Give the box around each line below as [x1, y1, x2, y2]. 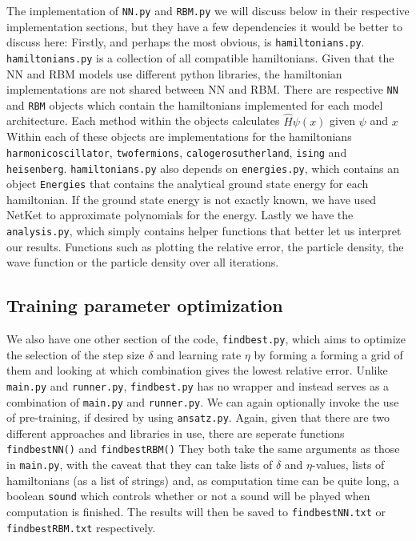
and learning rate [157, 346, 242, 363]
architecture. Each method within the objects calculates [6, 112, 280, 129]
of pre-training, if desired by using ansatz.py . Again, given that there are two [6, 409, 390, 426]
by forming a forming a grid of [254, 346, 403, 363]
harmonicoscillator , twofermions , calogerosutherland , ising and [6, 143, 347, 160]
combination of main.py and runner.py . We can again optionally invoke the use [6, 393, 399, 410]
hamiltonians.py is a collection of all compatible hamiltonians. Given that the [6, 49, 394, 66]
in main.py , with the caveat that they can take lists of [6, 456, 273, 473]
